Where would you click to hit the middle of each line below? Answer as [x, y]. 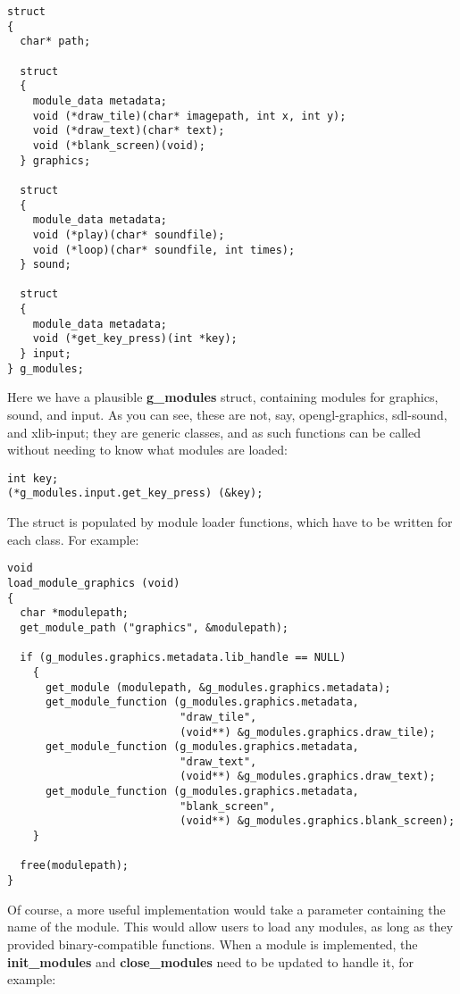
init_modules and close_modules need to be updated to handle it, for [211, 961]
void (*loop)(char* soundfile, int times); [164, 250]
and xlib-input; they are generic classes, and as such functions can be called [214, 432]
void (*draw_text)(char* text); [129, 131]
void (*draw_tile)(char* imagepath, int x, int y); [189, 116]
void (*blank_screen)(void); [119, 145]
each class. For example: [73, 539]
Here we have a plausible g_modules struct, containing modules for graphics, [223, 397]
